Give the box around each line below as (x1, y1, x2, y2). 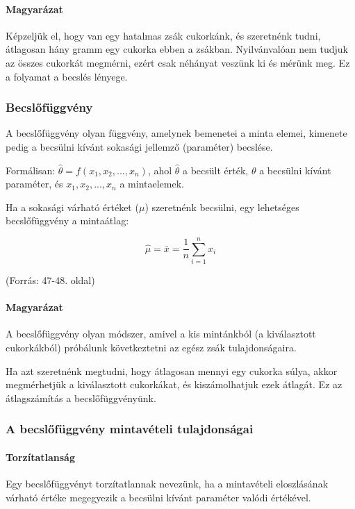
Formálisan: (6, 162, 56, 177)
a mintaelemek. (119, 176, 184, 191)
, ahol (147, 162, 172, 177)
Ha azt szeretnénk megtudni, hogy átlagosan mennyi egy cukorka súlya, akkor (6, 363, 338, 378)
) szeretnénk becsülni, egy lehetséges (145, 199, 299, 214)
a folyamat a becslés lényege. (6, 69, 128, 83)
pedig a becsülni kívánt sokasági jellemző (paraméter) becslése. (6, 139, 273, 153)
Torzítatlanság (6, 449, 75, 464)
